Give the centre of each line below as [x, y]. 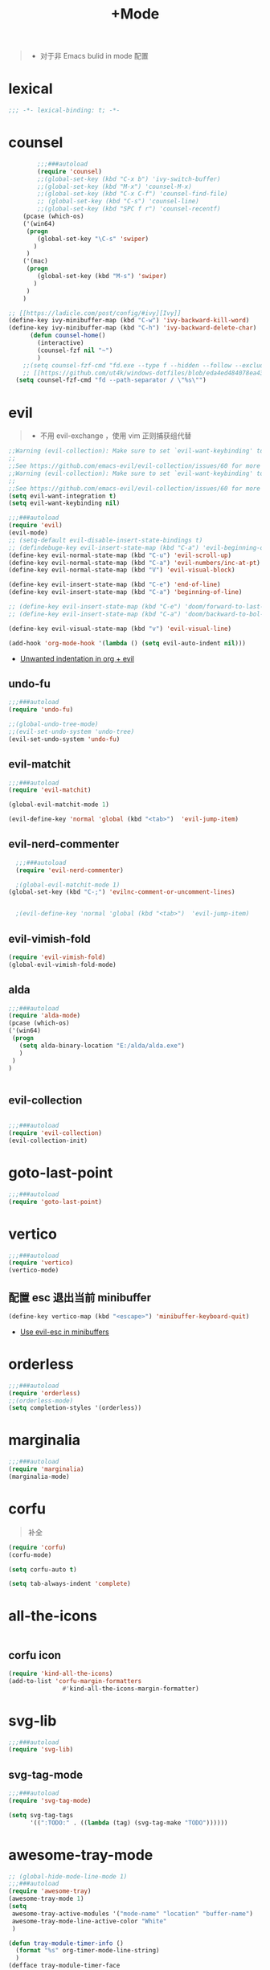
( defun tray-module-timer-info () [66, 1943]
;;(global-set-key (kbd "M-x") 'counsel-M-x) [115, 186]
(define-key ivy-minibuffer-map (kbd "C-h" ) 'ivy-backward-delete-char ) [133, 328]
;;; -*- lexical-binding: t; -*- [64, 111]
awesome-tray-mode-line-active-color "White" [89, 1921]
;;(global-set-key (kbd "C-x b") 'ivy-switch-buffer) [129, 179]
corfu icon [35, 1655]
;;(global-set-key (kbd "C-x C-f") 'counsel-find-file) [133, 194]
